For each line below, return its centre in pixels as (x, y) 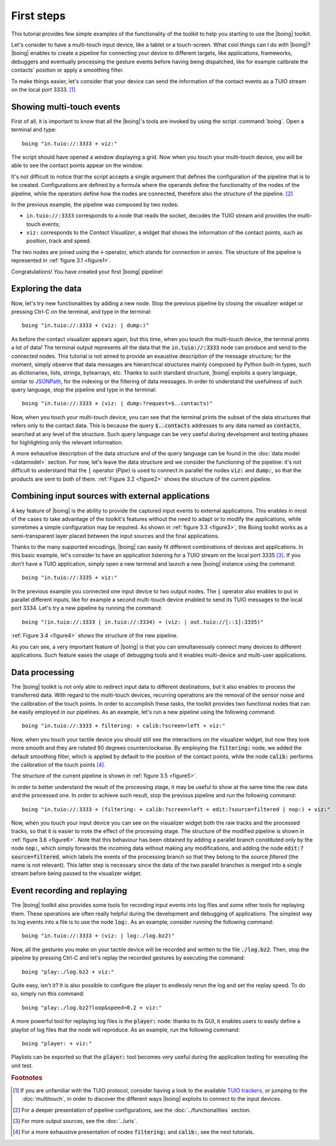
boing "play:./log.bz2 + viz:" (68, 972)
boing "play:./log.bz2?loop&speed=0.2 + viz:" (92, 1008)
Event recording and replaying (69, 891)
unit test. (22, 1065)
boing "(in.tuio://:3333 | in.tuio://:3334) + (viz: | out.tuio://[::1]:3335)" (143, 622)
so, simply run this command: (48, 994)
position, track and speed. (59, 241)
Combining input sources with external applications (111, 496)
